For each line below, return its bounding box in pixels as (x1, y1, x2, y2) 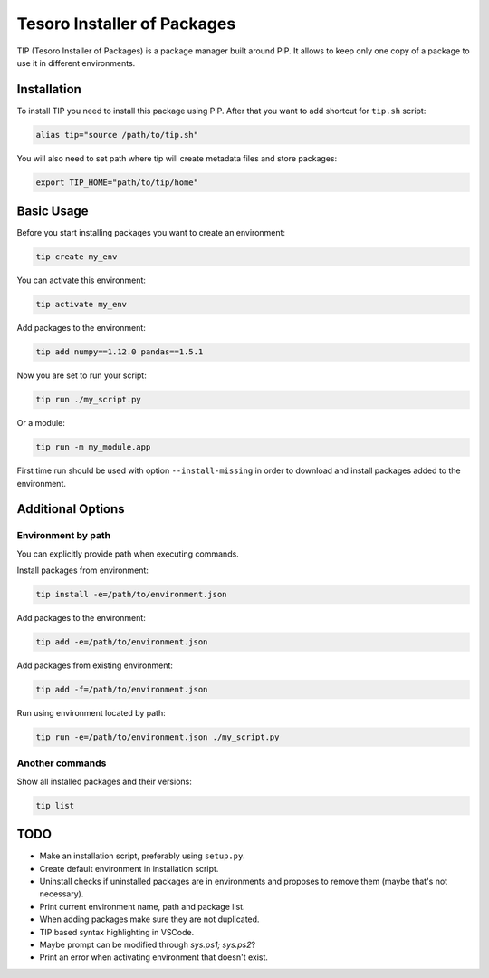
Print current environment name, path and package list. (39, 901, 245, 912)
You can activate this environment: (16, 275, 147, 286)
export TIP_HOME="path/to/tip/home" (35, 177, 199, 188)
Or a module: (16, 418, 65, 429)
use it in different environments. (16, 57, 136, 68)
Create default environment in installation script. (39, 863, 219, 874)
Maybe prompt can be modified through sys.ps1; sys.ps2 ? (39, 939, 256, 950)
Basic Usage (16, 204, 89, 219)
